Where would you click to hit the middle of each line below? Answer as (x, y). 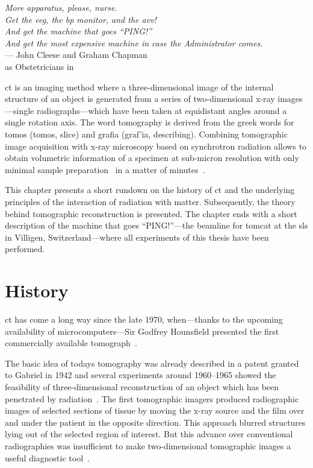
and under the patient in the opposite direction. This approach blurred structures (155, 422)
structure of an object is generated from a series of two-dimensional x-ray (140, 99)
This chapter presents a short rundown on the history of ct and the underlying (150, 190)
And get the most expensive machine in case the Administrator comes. (134, 43)
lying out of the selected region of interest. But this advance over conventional (149, 434)
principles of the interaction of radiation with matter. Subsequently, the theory (150, 201)
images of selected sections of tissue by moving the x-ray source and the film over (155, 410)
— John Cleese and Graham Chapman (76, 55)
